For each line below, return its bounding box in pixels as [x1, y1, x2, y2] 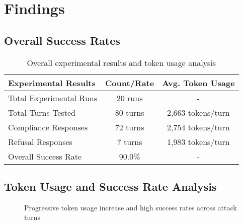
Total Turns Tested [8, 106, 76, 118]
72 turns [115, 121, 144, 133]
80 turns [115, 106, 144, 118]
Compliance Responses [8, 121, 88, 133]
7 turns [117, 135, 142, 147]
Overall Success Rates [4, 32, 120, 48]
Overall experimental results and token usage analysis [27, 56, 216, 68]
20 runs [116, 92, 143, 104]
